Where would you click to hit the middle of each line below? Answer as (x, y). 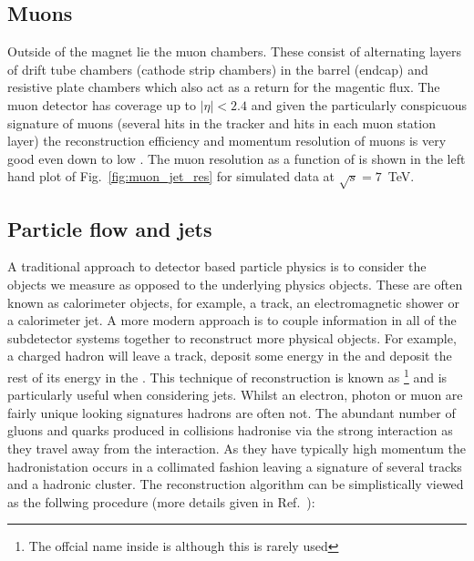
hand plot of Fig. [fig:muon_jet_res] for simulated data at (171, 176)
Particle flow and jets (110, 228)
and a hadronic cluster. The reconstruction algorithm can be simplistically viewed (236, 484)
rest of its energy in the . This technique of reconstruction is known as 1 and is (227, 375)
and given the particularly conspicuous (359, 104)
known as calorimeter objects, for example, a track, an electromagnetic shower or (233, 302)
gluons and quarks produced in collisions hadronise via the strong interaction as (230, 430)
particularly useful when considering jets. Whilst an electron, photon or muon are (235, 395)
